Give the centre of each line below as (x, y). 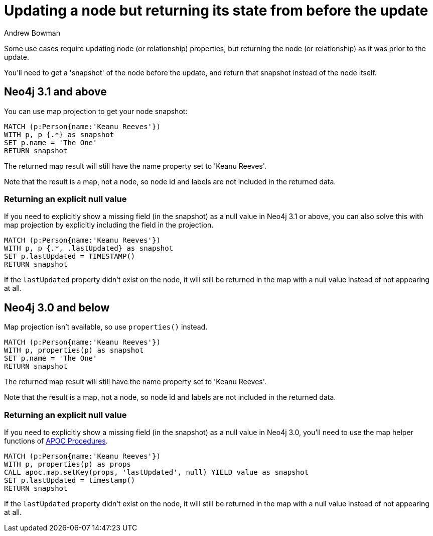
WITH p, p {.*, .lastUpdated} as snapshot (89, 248)
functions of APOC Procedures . (56, 441)
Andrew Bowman (32, 33)
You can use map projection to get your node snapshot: (96, 111)
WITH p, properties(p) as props (67, 464)
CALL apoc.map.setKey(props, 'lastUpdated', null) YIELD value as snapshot (156, 472)
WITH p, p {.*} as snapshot (59, 134)
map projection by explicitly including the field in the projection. (109, 225)
